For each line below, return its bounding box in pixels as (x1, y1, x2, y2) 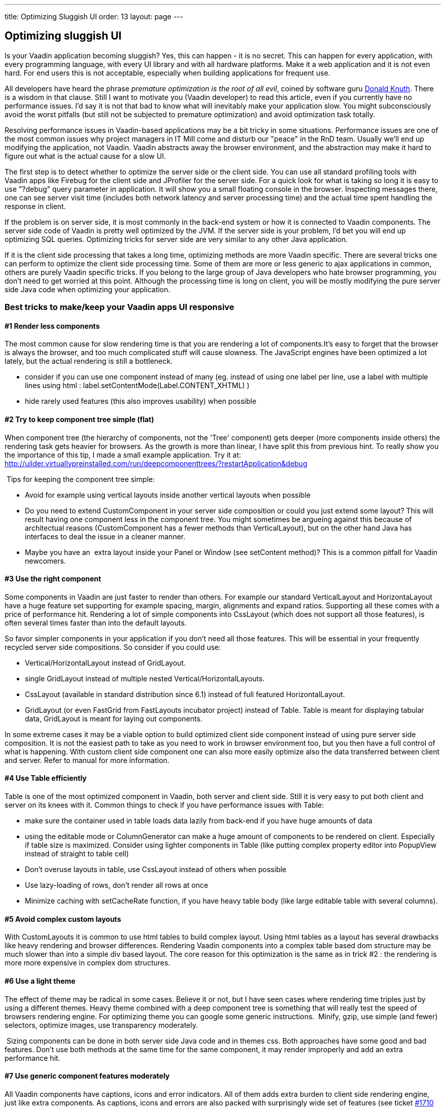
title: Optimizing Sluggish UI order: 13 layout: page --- (5, 12, 183, 21)
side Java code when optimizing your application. (5, 285, 170, 294)
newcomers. (25, 556, 66, 565)
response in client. (5, 201, 66, 211)
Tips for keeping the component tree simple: (6, 474, 155, 483)
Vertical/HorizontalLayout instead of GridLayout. (25, 658, 186, 667)
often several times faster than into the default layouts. (5, 618, 187, 627)
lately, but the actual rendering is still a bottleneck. (5, 357, 173, 366)
